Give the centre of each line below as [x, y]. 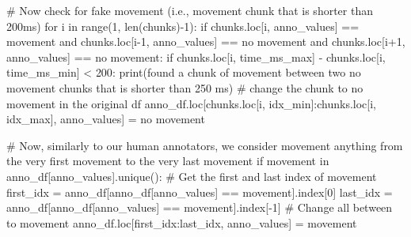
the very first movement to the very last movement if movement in [168, 161]
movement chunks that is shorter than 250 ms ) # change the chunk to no [185, 87]
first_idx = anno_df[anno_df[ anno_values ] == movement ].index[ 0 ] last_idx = [200, 192]
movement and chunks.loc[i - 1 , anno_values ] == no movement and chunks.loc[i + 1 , [206, 41]
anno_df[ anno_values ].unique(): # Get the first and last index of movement [192, 176]
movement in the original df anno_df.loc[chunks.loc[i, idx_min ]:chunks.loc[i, [191, 103]
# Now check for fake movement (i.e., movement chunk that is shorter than [190, 10]
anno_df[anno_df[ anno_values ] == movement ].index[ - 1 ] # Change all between [200, 207]
